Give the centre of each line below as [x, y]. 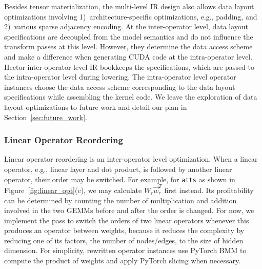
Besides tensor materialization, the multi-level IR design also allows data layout [129, 6]
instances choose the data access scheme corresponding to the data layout [120, 87]
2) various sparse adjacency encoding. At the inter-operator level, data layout [126, 26]
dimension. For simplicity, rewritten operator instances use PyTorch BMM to [125, 250]
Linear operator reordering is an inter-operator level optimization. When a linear [131, 159]
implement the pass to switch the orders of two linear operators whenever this [127, 220]
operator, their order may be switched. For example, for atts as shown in [120, 179]
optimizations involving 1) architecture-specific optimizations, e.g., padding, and [131, 16]
